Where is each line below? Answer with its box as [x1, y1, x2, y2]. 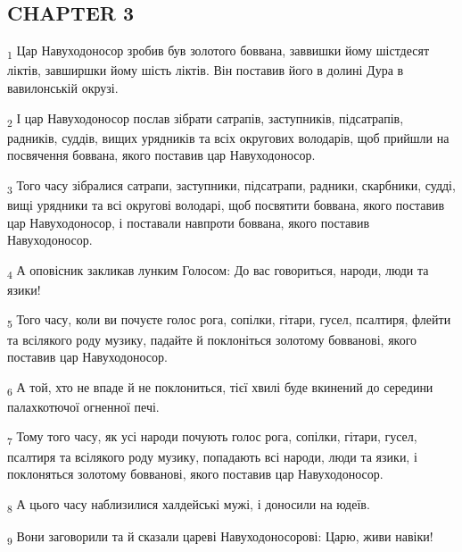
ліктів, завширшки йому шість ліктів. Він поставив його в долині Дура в [7, 61, 404, 79]
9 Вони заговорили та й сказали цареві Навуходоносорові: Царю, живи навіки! [7, 526, 433, 548]
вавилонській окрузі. [7, 78, 119, 96]
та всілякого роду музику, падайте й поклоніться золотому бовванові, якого [7, 330, 417, 348]
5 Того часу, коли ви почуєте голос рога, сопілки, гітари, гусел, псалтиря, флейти [7, 310, 451, 331]
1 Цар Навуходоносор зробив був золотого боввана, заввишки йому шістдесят [7, 41, 430, 62]
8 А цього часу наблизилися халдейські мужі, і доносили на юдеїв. [7, 494, 370, 515]
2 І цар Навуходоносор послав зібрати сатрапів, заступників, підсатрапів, [7, 108, 404, 130]
